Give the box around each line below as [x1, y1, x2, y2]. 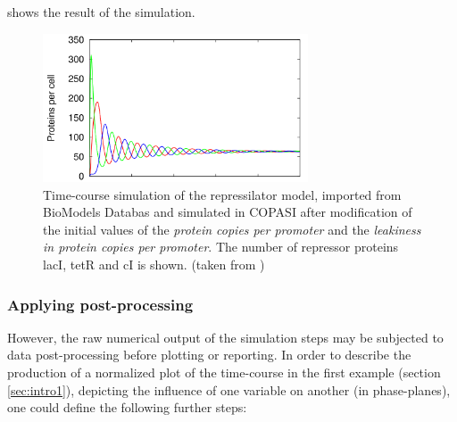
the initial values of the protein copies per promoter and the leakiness [43, 219, 421, 238]
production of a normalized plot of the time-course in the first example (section [7, 363, 441, 382]
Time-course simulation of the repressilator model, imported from [43, 185, 402, 203]
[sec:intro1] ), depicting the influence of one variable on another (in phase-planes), [7, 380, 451, 399]
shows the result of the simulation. [7, 3, 195, 21]
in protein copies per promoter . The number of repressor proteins [43, 237, 399, 256]
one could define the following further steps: [7, 398, 247, 417]
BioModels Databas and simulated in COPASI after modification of [43, 203, 412, 221]
